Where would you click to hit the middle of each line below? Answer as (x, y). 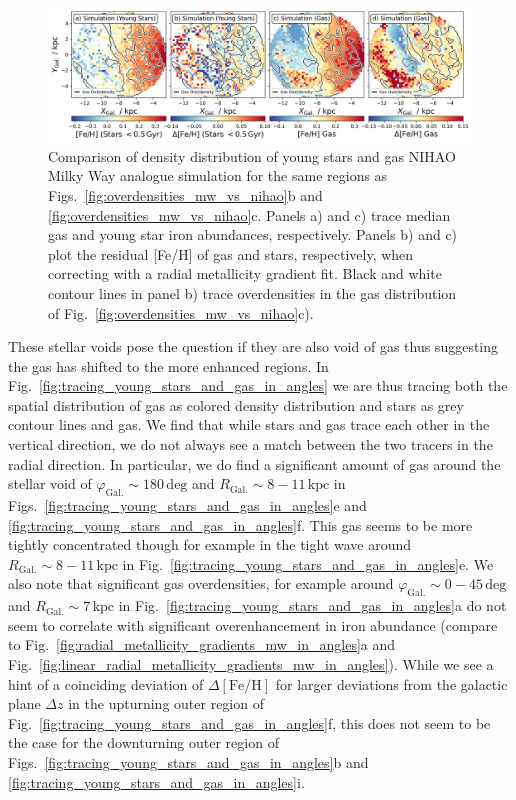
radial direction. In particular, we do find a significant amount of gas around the (254, 463)
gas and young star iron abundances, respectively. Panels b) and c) (253, 234)
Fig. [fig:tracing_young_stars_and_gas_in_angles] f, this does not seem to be (249, 722)
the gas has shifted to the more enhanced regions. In (168, 365)
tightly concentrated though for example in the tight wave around (210, 544)
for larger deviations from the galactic (391, 683)
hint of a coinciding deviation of (106, 683)
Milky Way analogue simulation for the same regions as (218, 175)
